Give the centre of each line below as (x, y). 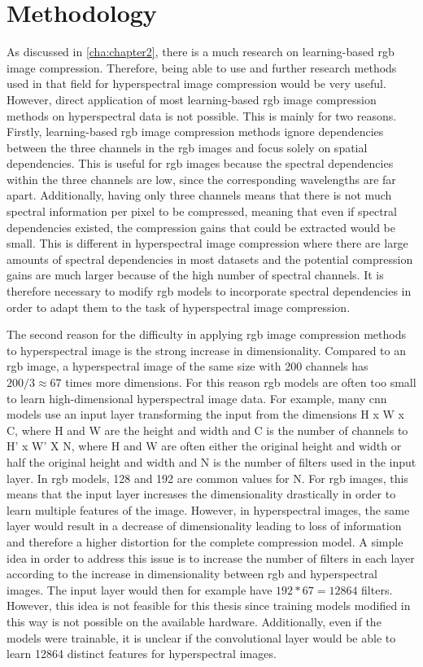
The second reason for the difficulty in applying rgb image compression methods (206, 334)
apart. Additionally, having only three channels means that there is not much (199, 195)
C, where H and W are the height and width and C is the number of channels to (207, 430)
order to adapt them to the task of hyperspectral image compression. (179, 307)
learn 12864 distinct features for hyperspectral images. (142, 654)
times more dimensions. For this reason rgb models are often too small (241, 382)
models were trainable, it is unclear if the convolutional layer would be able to (201, 637)
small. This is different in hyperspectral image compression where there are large (207, 243)
